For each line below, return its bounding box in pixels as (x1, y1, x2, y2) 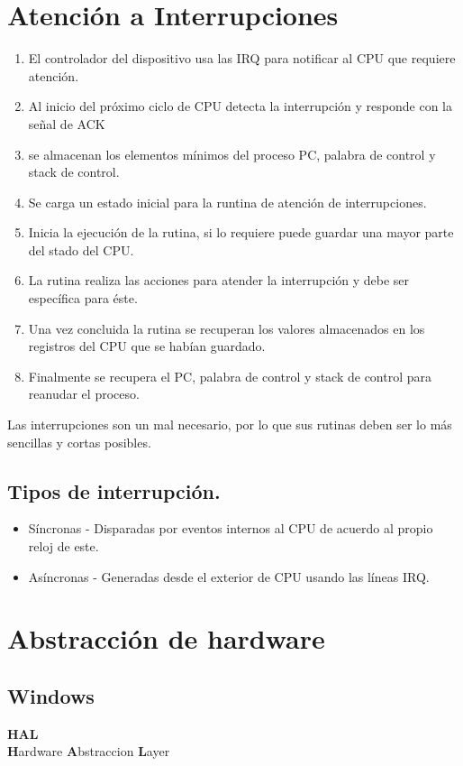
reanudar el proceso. (28, 384, 140, 403)
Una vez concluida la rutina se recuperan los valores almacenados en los (28, 318, 425, 337)
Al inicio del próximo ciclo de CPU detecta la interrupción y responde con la (28, 97, 452, 115)
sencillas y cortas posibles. (7, 432, 151, 451)
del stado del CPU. (28, 240, 134, 259)
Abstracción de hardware (7, 620, 325, 657)
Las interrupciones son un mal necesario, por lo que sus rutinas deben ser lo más (7, 415, 452, 434)
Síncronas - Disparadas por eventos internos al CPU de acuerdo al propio (28, 519, 433, 538)
